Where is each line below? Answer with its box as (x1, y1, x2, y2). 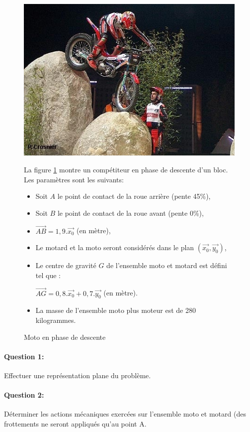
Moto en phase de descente (24, 331, 106, 342)
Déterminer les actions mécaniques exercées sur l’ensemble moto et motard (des (4, 409, 246, 419)
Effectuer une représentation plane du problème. (4, 370, 151, 380)
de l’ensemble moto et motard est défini (106, 260, 227, 271)
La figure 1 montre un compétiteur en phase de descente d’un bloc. (24, 164, 228, 174)
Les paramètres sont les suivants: (24, 174, 124, 184)
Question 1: (4, 351, 44, 361)
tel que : (35, 270, 61, 280)
